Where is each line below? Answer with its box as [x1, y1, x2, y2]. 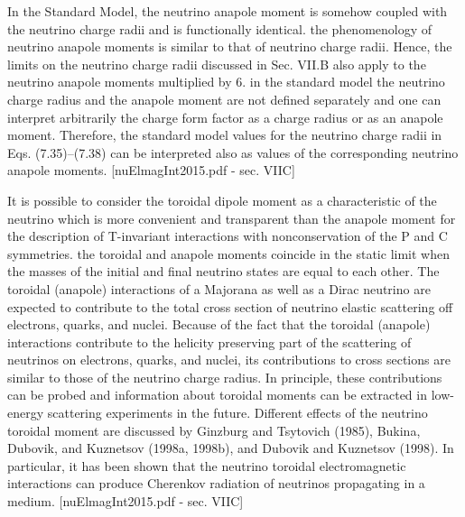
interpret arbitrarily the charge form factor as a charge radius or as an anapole [7, 107, 443, 126]
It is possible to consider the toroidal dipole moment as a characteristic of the [7, 190, 437, 209]
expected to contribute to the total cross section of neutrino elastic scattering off [7, 297, 453, 316]
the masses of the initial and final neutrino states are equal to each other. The [7, 262, 440, 281]
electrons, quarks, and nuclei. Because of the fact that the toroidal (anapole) [7, 315, 431, 334]
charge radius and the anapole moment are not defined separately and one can [7, 89, 442, 108]
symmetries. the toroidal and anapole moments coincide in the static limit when [7, 244, 450, 263]
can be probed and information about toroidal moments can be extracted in [7, 385, 427, 404]
